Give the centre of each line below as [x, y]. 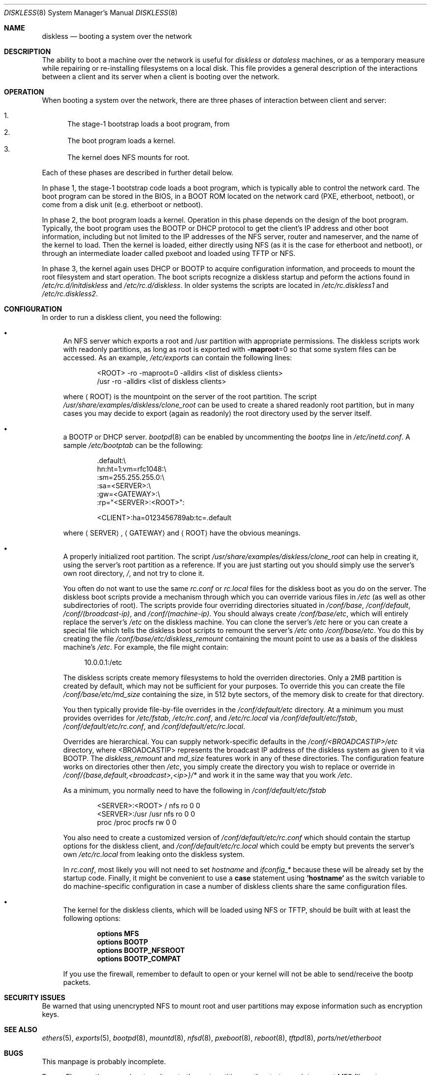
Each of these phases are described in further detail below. [138, 173]
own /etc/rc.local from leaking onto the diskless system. [154, 854]
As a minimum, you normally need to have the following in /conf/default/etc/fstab [195, 790]
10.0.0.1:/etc [103, 662]
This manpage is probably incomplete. [104, 1061]
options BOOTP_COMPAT [139, 959]
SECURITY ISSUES [35, 997]
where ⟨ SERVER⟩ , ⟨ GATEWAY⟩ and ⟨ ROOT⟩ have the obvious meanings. [182, 533]
